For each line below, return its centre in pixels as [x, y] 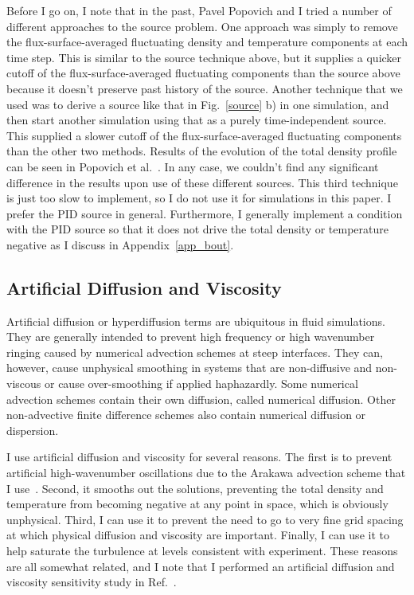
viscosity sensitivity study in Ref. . [92, 582]
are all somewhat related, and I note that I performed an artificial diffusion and [201, 566]
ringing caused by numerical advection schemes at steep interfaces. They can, [195, 352]
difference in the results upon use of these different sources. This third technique [202, 182]
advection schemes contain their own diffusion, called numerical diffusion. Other [201, 399]
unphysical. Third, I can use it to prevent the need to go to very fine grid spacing [205, 519]
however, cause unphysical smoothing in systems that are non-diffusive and [189, 368]
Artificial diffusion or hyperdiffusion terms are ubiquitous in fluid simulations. [196, 321]
